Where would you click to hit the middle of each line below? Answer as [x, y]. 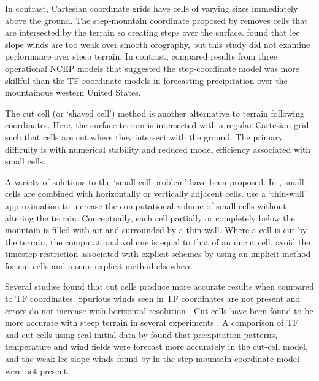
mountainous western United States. [73, 92]
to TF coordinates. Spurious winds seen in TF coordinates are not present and [153, 298]
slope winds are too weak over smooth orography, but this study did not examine [158, 44]
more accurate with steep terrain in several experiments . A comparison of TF [152, 322]
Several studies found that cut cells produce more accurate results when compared [159, 286]
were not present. [37, 370]
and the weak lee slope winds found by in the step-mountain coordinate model [152, 359]
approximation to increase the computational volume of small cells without [146, 205]
